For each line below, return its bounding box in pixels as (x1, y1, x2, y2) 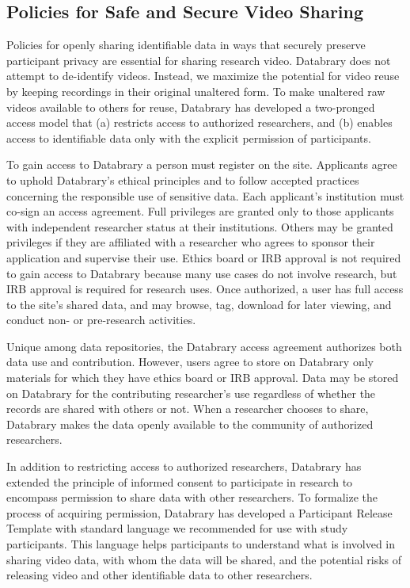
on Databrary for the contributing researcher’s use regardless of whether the (6, 384, 376, 401)
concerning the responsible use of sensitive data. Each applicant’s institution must (6, 187, 404, 204)
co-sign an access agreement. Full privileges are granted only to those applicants (6, 203, 394, 220)
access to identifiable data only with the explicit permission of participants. (6, 129, 371, 146)
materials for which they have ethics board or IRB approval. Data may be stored (6, 369, 399, 386)
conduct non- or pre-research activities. (6, 311, 196, 328)
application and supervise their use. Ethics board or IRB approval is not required (6, 249, 401, 265)
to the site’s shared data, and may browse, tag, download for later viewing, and (6, 296, 392, 312)
